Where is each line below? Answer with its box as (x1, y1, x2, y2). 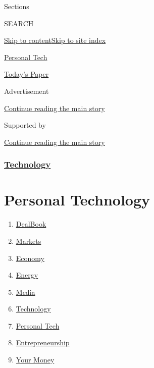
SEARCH (4, 18, 34, 28)
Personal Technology (4, 189, 150, 210)
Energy (16, 270, 38, 280)
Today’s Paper (4, 69, 49, 79)
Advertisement (4, 85, 49, 96)
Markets (16, 235, 41, 246)
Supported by (4, 120, 46, 130)
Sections (4, 1, 29, 11)
